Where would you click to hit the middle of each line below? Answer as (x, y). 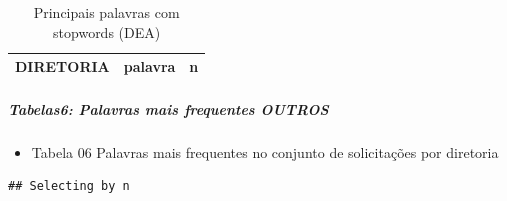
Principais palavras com (106, 12)
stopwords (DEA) (107, 31)
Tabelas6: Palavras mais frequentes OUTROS (168, 108)
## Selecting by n (69, 186)
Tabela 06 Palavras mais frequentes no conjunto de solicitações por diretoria (265, 151)
